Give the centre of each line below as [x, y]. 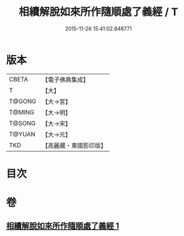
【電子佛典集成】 [65, 80]
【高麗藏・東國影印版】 [74, 145]
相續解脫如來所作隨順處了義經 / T [98, 12]
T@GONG [23, 101]
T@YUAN [22, 134]
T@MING [22, 112]
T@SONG [23, 123]
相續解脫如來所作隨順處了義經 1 [63, 226]
